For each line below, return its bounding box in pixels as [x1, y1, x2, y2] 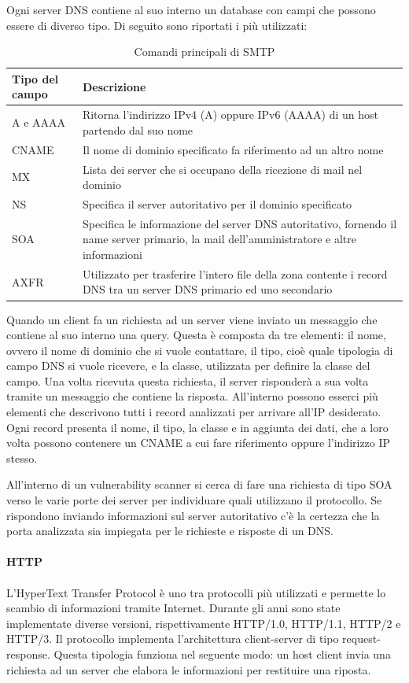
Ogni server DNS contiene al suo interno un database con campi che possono [6, 2, 376, 17]
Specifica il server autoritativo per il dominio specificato [82, 195, 352, 212]
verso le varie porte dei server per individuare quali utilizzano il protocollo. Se [6, 492, 382, 508]
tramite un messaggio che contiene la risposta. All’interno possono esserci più [6, 388, 378, 404]
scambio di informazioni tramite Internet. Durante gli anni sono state [6, 600, 341, 616]
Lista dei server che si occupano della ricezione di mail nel [82, 161, 363, 177]
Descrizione [82, 78, 146, 94]
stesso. [6, 449, 38, 466]
